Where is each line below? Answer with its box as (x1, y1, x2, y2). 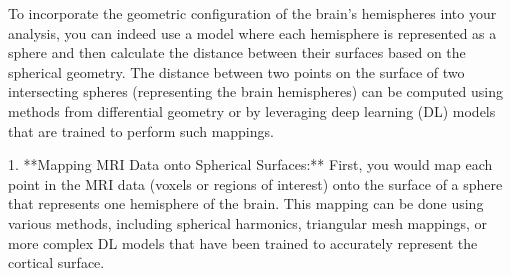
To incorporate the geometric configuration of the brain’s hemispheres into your (8, 3, 497, 23)
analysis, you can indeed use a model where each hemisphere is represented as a (8, 22, 497, 43)
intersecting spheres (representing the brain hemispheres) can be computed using (8, 81, 504, 102)
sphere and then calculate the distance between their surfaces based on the (8, 42, 466, 63)
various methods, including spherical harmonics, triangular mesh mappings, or (8, 212, 488, 233)
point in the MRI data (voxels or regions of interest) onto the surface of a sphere (8, 173, 503, 194)
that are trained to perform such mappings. (8, 120, 274, 141)
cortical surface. (8, 252, 105, 273)
